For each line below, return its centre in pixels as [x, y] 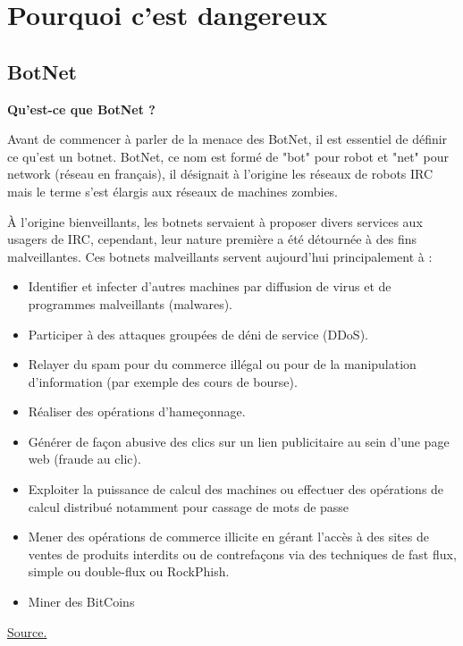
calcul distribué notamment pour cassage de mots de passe [189, 506]
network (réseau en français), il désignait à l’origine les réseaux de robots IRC [220, 174]
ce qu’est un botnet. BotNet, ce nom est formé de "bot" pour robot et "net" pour [228, 156]
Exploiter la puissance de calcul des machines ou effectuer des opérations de [236, 489]
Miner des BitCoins [81, 602]
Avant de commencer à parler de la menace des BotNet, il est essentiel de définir [227, 139]
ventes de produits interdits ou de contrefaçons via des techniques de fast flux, [242, 554]
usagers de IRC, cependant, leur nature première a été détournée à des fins [212, 239]
